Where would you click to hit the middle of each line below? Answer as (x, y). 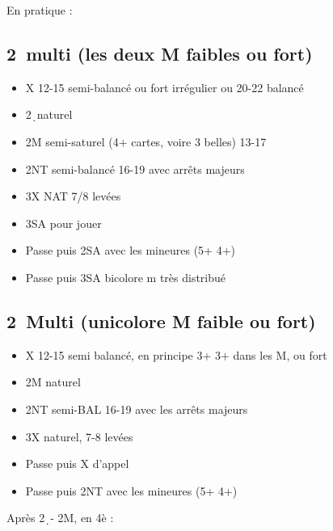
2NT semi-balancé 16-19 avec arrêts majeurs (135, 169)
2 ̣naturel (49, 114)
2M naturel (53, 382)
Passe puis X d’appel (77, 464)
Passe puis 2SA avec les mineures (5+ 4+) (130, 250)
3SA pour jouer (63, 223)
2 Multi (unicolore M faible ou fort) (161, 320)
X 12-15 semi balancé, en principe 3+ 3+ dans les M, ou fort (176, 354)
